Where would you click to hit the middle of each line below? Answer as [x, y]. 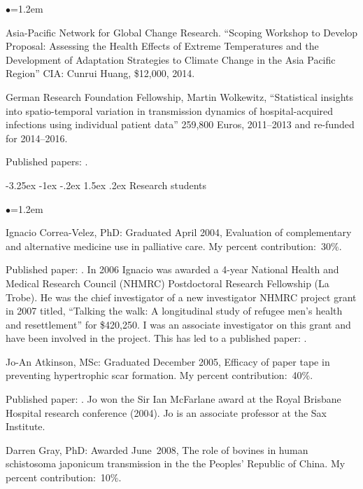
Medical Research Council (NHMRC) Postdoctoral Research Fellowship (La [168, 283]
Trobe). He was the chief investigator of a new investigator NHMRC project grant [181, 297]
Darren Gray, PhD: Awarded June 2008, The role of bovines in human [157, 449]
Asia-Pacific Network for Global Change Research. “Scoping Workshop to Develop [182, 32]
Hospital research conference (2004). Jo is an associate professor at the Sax [166, 412]
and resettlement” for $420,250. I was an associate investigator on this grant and [178, 324]
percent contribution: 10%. [64, 477]
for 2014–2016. [37, 138]
